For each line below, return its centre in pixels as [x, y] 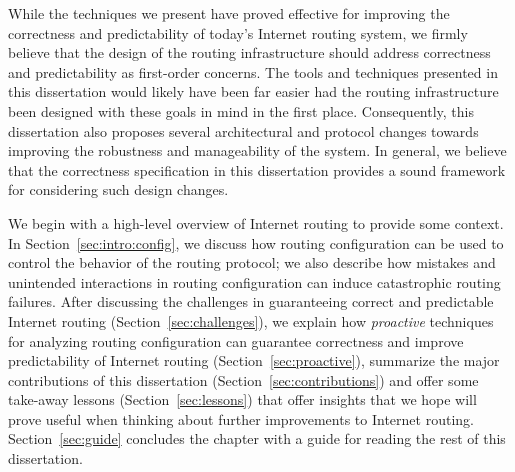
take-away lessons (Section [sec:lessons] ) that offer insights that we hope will [242, 399]
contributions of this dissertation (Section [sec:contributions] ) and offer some [243, 379]
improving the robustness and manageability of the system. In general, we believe [257, 150]
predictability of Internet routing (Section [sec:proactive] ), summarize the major [254, 360]
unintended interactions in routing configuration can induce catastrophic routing [254, 281]
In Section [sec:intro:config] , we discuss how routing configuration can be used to [256, 242]
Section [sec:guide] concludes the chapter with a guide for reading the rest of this [257, 438]
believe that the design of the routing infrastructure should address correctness [249, 52]
